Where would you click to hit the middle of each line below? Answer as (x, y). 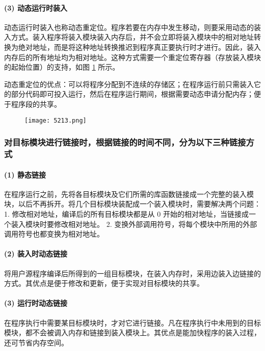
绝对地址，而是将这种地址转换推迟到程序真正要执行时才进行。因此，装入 (139, 47)
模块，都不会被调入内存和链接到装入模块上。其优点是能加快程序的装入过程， (132, 332)
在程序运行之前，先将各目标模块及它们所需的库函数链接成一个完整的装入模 (129, 194)
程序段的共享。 (36, 104)
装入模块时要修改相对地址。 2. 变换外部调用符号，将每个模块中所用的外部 (134, 224)
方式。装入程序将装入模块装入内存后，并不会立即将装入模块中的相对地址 (132, 37)
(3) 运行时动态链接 (36, 303)
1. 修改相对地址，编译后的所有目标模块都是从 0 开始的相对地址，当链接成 (126, 213)
